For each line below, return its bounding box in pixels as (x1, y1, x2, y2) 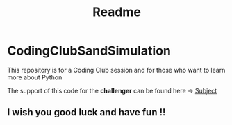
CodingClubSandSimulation (7, 43, 172, 59)
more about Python (7, 73, 63, 81)
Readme (92, 4, 141, 20)
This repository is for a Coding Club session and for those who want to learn (7, 66, 226, 74)
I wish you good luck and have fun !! (7, 106, 166, 118)
